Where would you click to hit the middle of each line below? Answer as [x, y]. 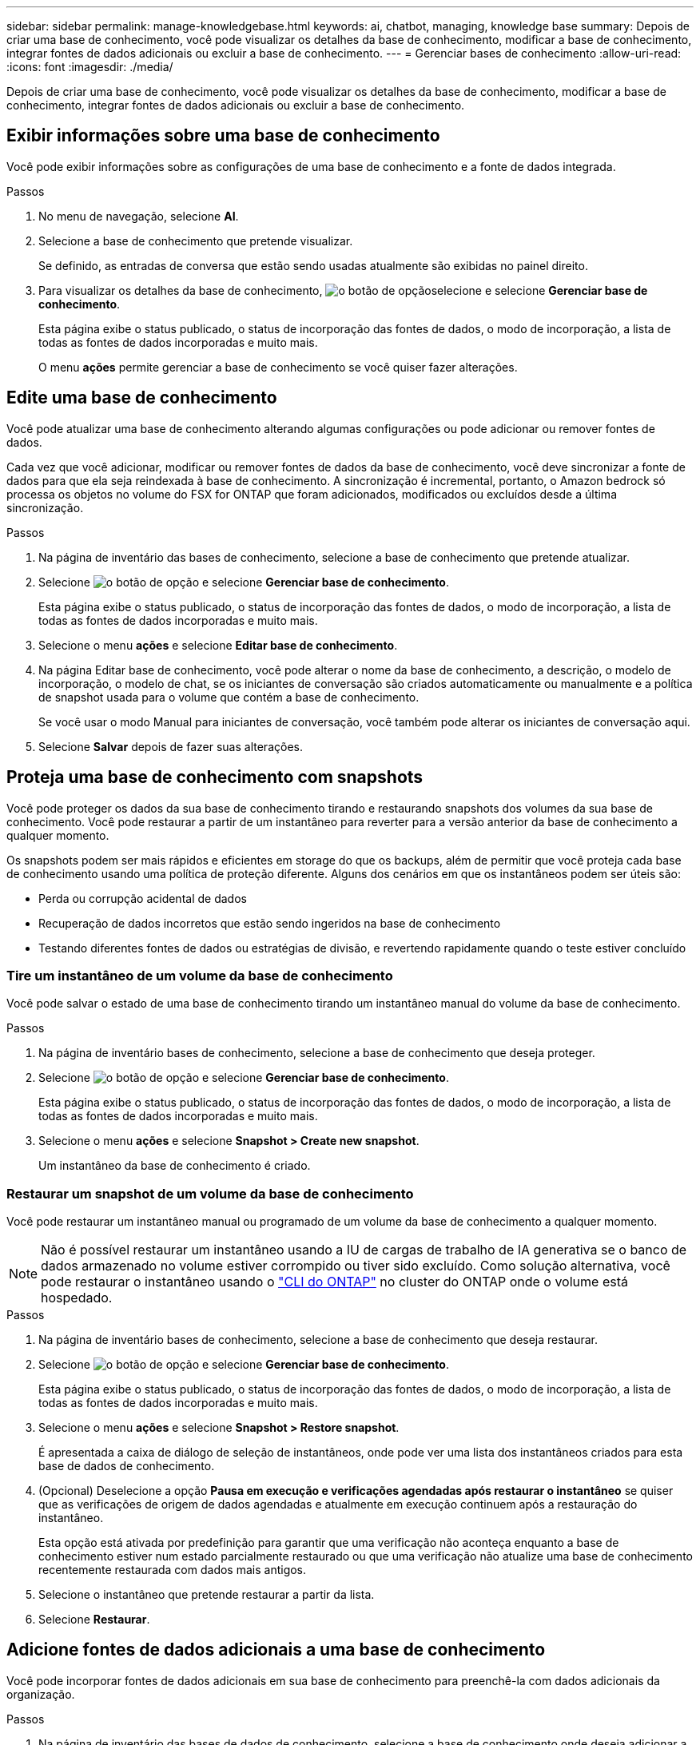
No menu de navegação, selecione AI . [139, 216]
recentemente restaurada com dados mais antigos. [173, 1570]
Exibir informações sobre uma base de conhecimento [223, 136]
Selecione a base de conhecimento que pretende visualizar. [196, 240]
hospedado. [77, 1298]
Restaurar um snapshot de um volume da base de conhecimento [210, 1193]
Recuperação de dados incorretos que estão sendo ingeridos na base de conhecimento [270, 923]
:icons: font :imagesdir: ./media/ [90, 67]
